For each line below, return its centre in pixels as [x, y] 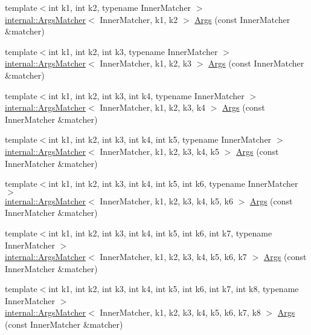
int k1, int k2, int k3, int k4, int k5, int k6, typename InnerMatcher [173, 184]
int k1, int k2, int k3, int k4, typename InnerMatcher [146, 95]
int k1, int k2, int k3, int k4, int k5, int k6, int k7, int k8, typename [174, 289]
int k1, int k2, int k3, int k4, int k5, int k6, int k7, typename [160, 233]
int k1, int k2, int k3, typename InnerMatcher [133, 51]
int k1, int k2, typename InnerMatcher [120, 7]
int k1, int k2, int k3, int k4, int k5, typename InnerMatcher [160, 139]
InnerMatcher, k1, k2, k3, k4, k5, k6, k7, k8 [180, 312]
